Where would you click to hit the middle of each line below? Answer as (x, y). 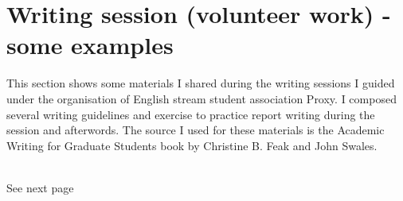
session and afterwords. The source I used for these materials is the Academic (196, 130)
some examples (90, 45)
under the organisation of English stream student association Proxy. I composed (201, 98)
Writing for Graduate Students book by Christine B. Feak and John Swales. (192, 145)
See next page (40, 187)
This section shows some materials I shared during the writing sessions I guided (201, 83)
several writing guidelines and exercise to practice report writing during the (191, 114)
